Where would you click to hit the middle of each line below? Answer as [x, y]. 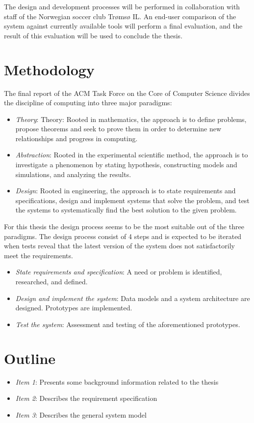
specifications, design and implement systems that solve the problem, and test [132, 200]
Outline [30, 358]
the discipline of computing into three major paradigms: [88, 103]
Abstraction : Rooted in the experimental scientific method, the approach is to [132, 155]
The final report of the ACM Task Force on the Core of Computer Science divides [127, 93]
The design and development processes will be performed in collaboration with [122, 6]
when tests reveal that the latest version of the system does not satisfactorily [119, 246]
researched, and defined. [51, 281]
